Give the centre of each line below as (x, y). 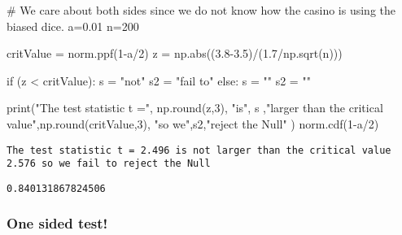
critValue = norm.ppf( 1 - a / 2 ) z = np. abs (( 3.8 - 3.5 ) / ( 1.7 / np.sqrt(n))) (175, 53)
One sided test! (57, 223)
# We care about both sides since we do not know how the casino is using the (201, 10)
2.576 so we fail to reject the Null (109, 164)
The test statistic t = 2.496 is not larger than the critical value (199, 150)
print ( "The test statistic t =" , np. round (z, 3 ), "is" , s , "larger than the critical (195, 108)
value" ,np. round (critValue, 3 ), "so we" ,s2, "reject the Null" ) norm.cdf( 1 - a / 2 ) (193, 123)
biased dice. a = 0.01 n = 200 (73, 26)
